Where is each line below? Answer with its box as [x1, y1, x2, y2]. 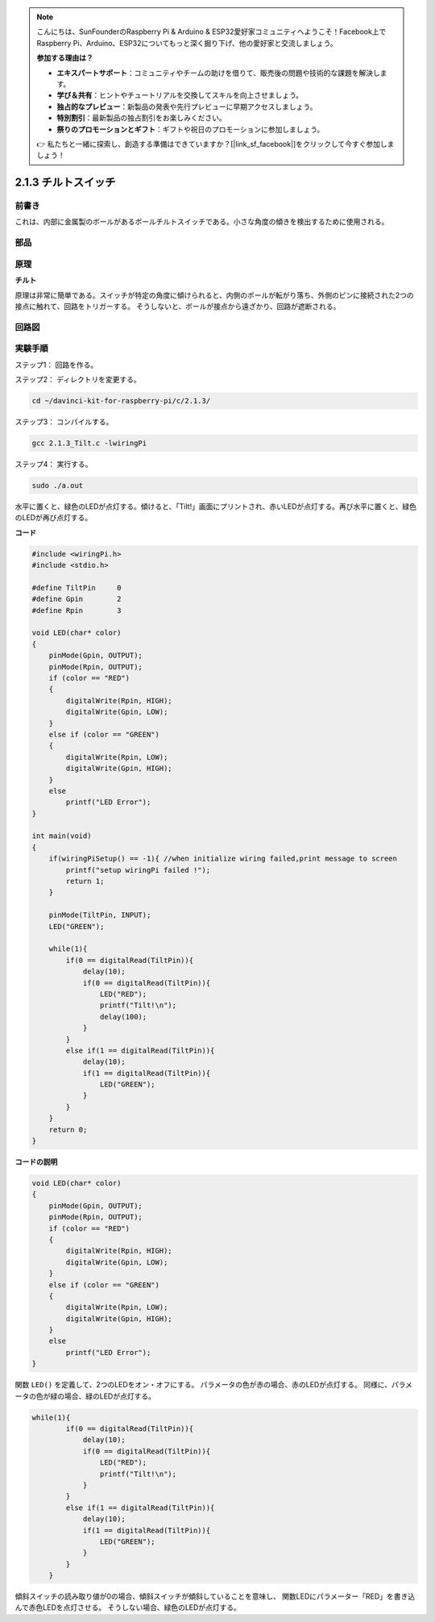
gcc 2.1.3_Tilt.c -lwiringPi [31, 438, 147, 448]
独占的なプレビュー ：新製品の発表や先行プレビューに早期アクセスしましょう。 [56, 102, 317, 111]
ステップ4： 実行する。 [14, 459, 93, 469]
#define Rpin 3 [31, 606, 122, 615]
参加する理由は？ [36, 53, 93, 63]
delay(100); [99, 1012, 147, 1021]
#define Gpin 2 [31, 594, 122, 604]
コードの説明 [14, 1157, 58, 1166]
